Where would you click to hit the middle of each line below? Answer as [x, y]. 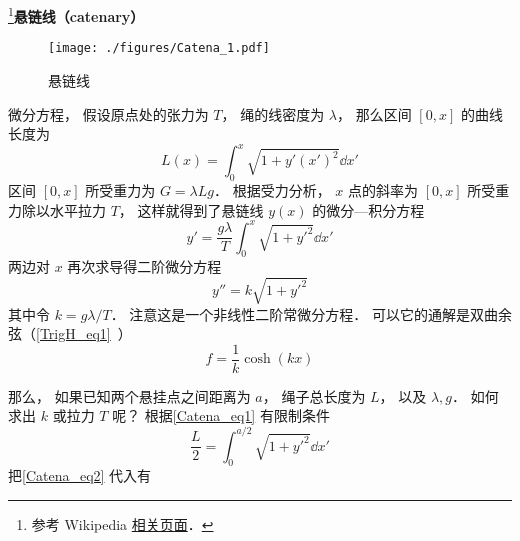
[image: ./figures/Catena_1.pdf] [159, 48]
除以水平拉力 [63, 209]
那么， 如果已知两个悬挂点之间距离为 [129, 395]
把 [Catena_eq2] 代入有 [80, 475]
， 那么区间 [374, 113]
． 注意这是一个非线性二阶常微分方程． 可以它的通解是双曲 [304, 313]
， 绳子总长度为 [314, 395]
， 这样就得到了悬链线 [191, 209]
